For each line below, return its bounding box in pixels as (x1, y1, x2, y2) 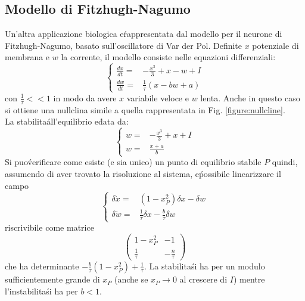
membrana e (5, 51, 50, 63)
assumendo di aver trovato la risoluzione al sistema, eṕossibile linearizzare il (5, 167, 281, 179)
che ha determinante (5, 260, 79, 272)
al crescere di (179, 273, 228, 286)
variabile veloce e (126, 91, 189, 104)
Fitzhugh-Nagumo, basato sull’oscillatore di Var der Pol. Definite (5, 39, 242, 51)
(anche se (114, 273, 148, 286)
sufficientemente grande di (5, 273, 100, 286)
